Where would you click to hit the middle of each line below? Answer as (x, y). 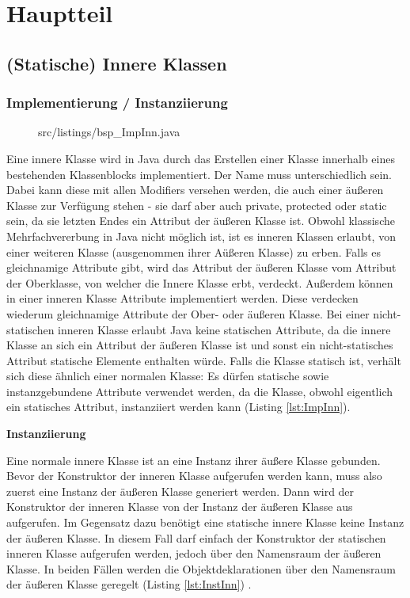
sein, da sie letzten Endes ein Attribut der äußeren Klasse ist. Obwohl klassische (201, 221)
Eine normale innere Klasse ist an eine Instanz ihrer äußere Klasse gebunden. (194, 460)
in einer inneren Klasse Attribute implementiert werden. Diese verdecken (182, 298)
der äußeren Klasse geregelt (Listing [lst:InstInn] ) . (129, 584)
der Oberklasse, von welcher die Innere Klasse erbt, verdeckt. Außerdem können (200, 282)
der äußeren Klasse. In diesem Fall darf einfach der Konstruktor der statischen (196, 537)
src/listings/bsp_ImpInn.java (109, 132)
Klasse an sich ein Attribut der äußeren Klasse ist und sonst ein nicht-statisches (200, 345)
